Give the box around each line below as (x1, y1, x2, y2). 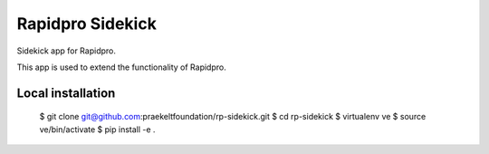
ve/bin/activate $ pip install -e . (39, 123, 156, 135)
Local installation (16, 85, 116, 101)
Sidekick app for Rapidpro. (16, 45, 117, 56)
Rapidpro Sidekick (16, 14, 158, 34)
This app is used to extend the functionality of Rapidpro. (16, 62, 226, 72)
